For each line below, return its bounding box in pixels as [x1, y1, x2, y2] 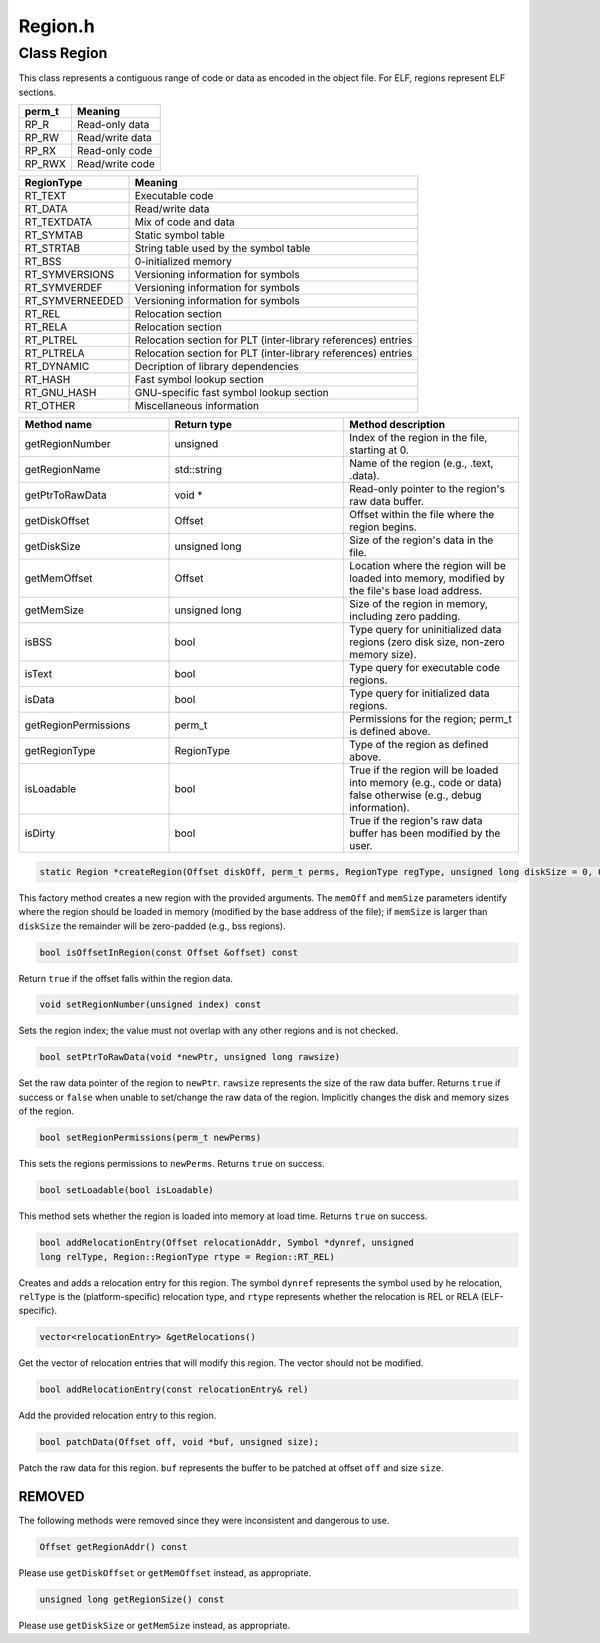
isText [24, 667, 53, 681]
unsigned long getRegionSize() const [39, 1594, 225, 1605]
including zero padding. [349, 610, 461, 624]
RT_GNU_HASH [24, 386, 97, 400]
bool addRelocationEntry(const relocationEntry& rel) [39, 1384, 309, 1395]
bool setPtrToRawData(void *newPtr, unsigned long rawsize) [39, 1051, 341, 1063]
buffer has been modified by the [349, 826, 501, 840]
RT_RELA [24, 320, 68, 334]
